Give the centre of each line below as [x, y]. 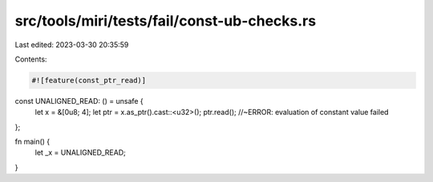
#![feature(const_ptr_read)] [89, 80]
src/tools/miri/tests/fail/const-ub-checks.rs [166, 21]
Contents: [31, 59]
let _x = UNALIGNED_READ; [80, 152]
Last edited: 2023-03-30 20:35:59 [72, 45]
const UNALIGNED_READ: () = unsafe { [79, 101]
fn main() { [32, 142]
